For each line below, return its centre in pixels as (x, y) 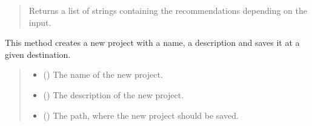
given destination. (38, 54)
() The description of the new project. (114, 94)
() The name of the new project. (103, 74)
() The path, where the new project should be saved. (141, 115)
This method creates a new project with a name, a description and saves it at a (152, 43)
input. (40, 22)
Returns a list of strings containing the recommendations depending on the (168, 10)
